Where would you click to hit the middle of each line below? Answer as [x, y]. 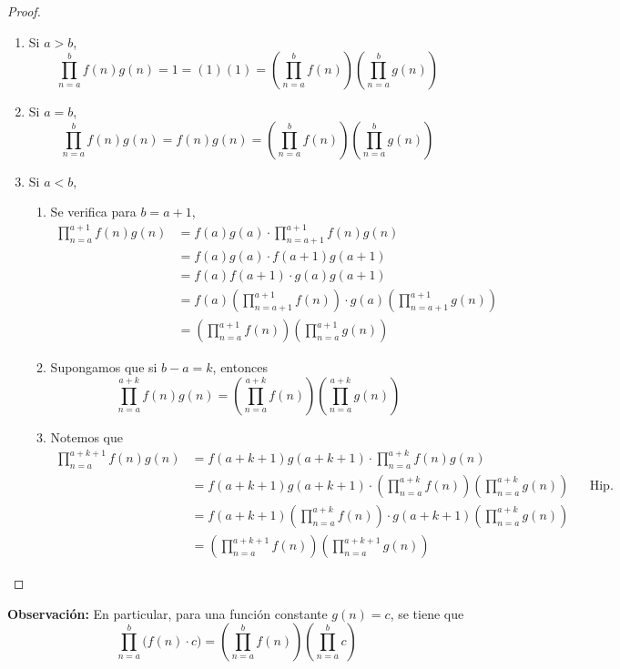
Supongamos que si [104, 367]
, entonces [240, 367]
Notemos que [86, 437]
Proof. [24, 11]
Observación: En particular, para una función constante [168, 613]
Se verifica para [93, 212]
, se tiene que [427, 613]
